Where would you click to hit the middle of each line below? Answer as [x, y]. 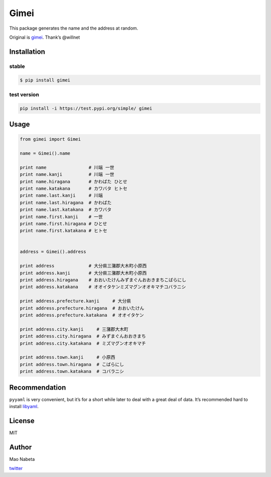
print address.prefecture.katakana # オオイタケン [82, 315]
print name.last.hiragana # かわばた [66, 203]
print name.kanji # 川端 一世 [67, 174]
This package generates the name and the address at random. [74, 28]
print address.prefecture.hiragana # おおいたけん [82, 308]
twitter [16, 468]
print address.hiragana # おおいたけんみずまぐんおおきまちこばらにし [103, 280]
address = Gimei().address [53, 252]
